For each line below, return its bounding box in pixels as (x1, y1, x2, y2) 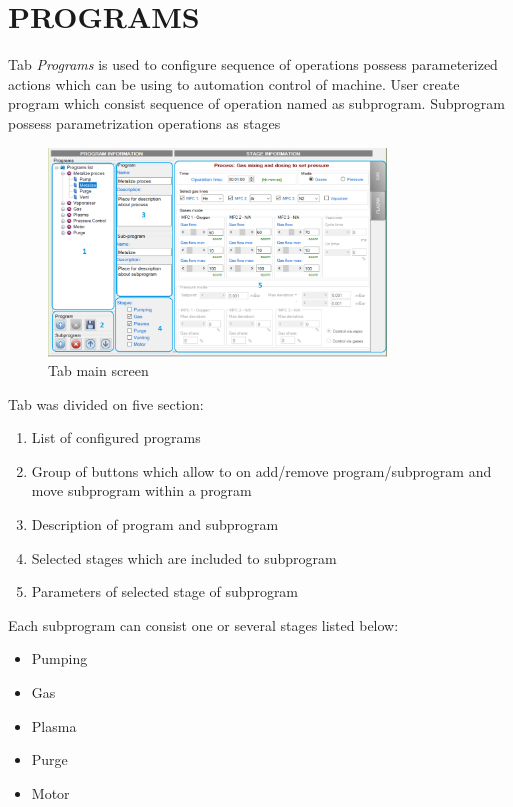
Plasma (31, 715, 77, 736)
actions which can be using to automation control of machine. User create (8, 73, 460, 94)
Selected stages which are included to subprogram (31, 547, 337, 568)
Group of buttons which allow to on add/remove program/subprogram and (31, 460, 492, 481)
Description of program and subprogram (31, 514, 279, 535)
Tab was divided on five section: (8, 393, 204, 414)
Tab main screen (48, 360, 149, 381)
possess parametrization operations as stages (8, 112, 281, 133)
